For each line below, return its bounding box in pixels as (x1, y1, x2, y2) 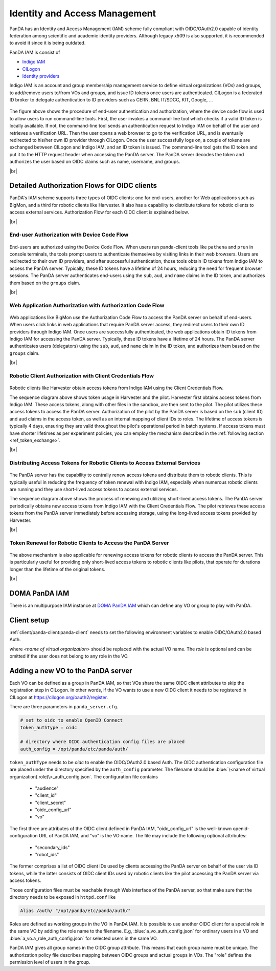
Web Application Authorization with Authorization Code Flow (9, 302, 165, 309)
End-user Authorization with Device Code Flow (9, 231, 129, 238)
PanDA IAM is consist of (9, 49, 60, 55)
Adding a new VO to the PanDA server (9, 666, 132, 675)
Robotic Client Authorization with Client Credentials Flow (9, 372, 154, 379)
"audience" (35, 785, 59, 791)
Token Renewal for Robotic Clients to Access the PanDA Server (9, 539, 169, 546)
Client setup (9, 616, 50, 624)
